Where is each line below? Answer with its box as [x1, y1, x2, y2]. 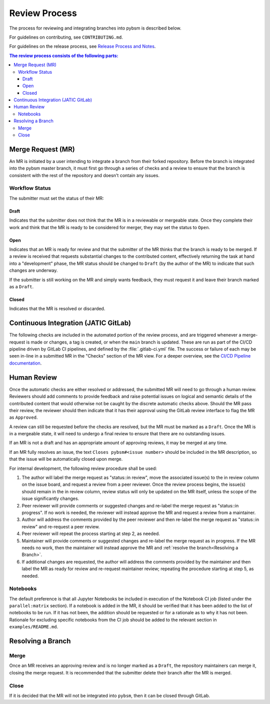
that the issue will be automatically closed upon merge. [9, 456, 123, 462]
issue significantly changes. [21, 495, 79, 501]
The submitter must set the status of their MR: [9, 195, 104, 201]
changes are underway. [9, 267, 58, 273]
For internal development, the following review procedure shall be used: [9, 465, 157, 471]
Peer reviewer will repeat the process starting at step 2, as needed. [21, 531, 160, 537]
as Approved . [9, 414, 38, 421]
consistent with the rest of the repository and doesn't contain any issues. [9, 172, 160, 178]
